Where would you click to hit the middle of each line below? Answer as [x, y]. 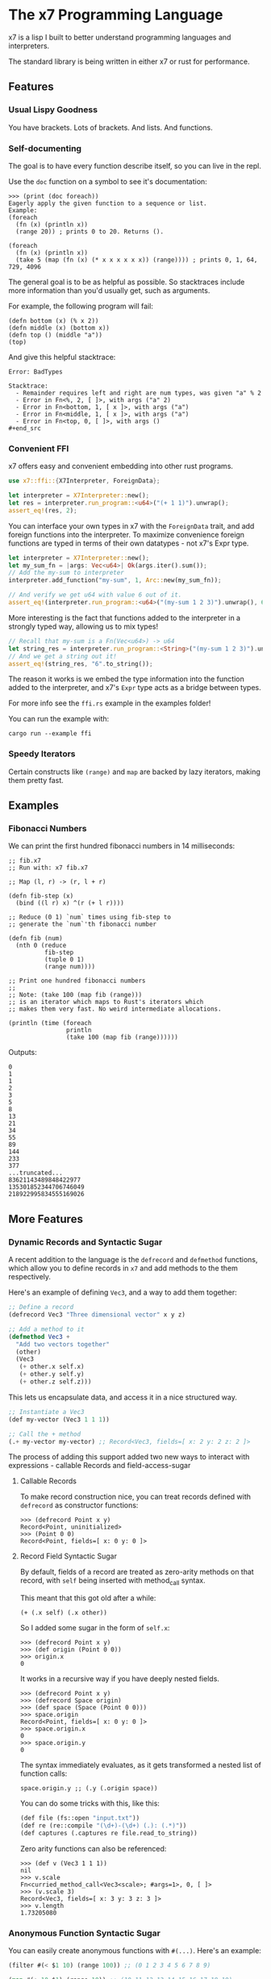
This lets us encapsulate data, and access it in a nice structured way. [123, 1397]
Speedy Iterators [42, 754]
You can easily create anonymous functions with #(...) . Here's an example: [135, 1951]
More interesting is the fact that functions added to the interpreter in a [124, 617]
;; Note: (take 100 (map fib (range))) [75, 995]
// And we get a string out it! [63, 656]
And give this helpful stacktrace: [62, 357]
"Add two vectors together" [63, 1344]
